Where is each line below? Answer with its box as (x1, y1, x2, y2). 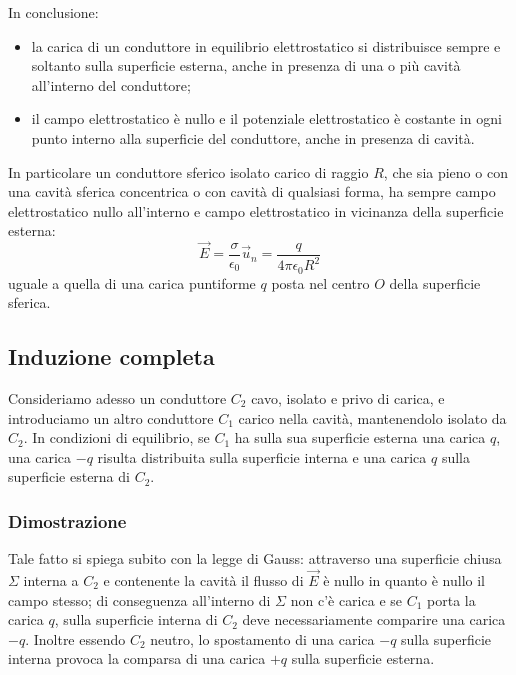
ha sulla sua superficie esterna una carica (234, 427, 486, 448)
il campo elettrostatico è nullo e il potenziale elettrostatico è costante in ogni (31, 108, 502, 129)
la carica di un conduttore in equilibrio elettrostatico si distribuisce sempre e (31, 35, 501, 56)
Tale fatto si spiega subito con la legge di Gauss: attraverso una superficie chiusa (8, 548, 502, 569)
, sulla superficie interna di (54, 609, 218, 630)
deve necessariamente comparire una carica (242, 609, 506, 630)
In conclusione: (8, 2, 99, 22)
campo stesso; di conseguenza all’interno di (8, 589, 271, 610)
